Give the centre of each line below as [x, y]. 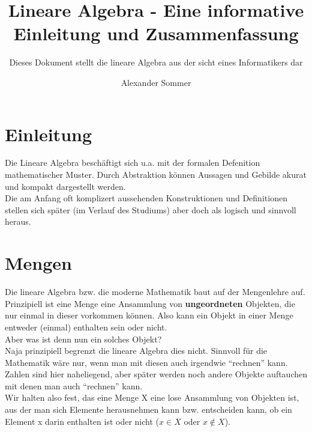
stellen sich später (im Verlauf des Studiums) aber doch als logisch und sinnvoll [151, 209]
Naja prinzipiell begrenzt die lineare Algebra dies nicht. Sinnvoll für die [136, 351]
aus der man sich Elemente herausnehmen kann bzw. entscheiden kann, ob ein [148, 409]
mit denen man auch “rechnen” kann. [74, 385]
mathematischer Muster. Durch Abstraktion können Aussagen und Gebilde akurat [156, 175]
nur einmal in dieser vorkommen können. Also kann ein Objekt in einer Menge [149, 315]
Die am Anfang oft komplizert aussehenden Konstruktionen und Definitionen [146, 198]
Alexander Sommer [156, 82]
